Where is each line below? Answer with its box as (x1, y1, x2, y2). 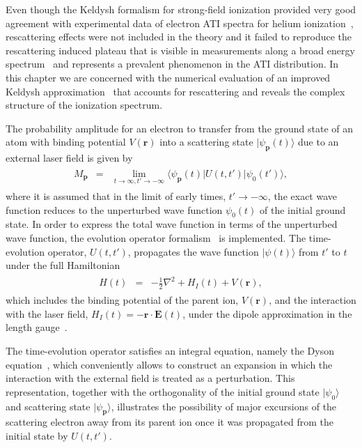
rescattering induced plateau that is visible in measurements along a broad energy (6, 43, 355, 57)
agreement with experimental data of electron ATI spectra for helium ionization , (6, 15, 354, 30)
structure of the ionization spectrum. (6, 98, 163, 112)
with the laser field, (6, 306, 88, 320)
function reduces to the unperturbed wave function (6, 202, 223, 217)
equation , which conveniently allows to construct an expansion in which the (6, 357, 333, 371)
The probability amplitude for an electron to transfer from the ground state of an (6, 121, 354, 135)
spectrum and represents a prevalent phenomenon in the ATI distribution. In (6, 56, 339, 71)
